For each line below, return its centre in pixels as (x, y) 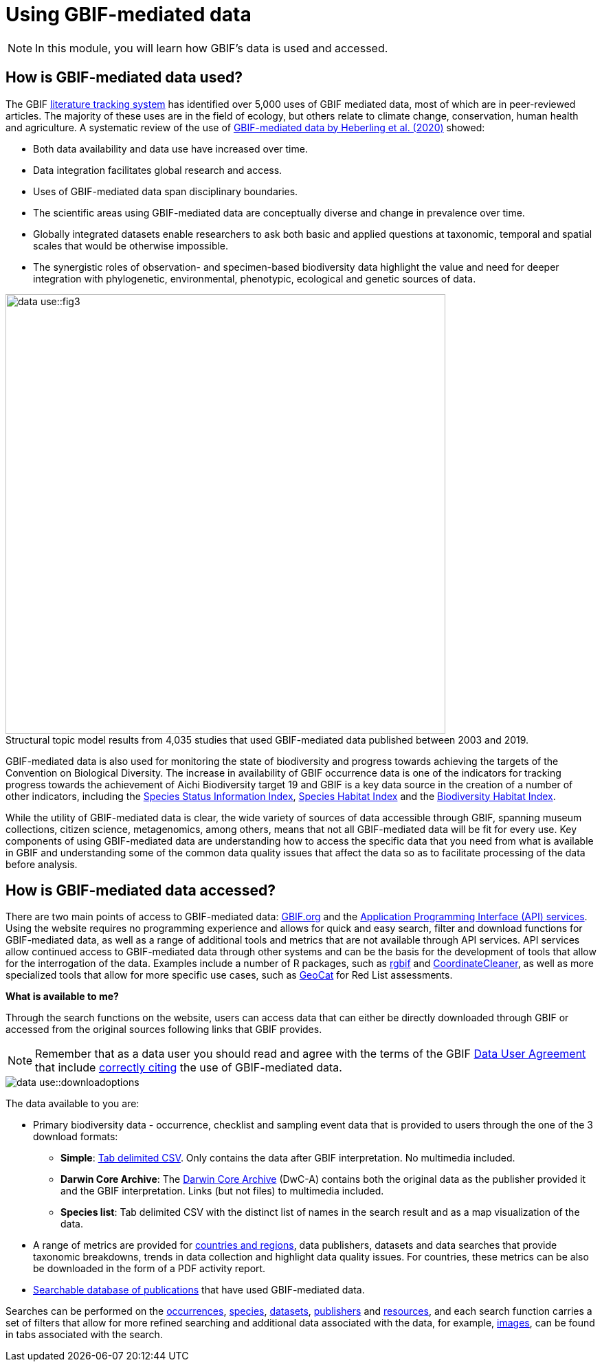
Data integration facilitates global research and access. (158, 170)
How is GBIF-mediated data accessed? (141, 891)
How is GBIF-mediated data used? (124, 78)
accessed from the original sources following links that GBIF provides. (164, 1030)
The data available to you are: (73, 1104)
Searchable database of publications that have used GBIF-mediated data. (199, 1290)
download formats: (76, 1137)
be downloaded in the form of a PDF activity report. (149, 1269)
